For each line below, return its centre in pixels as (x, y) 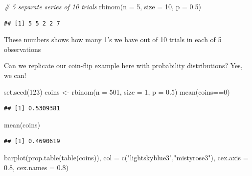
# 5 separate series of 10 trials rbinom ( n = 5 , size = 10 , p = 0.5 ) (103, 6)
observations (23, 49)
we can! (15, 75)
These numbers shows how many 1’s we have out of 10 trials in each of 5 (113, 39)
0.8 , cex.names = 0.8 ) (36, 167)
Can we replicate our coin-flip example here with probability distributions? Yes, (123, 65)
